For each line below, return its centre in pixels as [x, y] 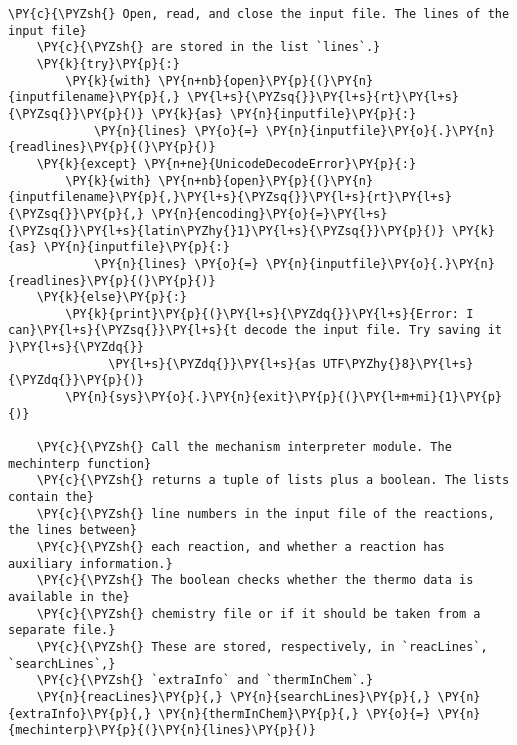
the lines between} [72, 530]
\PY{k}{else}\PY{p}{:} [111, 297]
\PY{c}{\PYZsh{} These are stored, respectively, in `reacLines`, [262, 646]
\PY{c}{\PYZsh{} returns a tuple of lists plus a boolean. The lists [273, 480]
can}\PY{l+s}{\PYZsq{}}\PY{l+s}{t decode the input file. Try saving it [255, 330]
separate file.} [62, 630]
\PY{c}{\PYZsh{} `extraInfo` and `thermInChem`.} [205, 680]
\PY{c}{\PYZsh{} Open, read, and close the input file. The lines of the [259, 14]
